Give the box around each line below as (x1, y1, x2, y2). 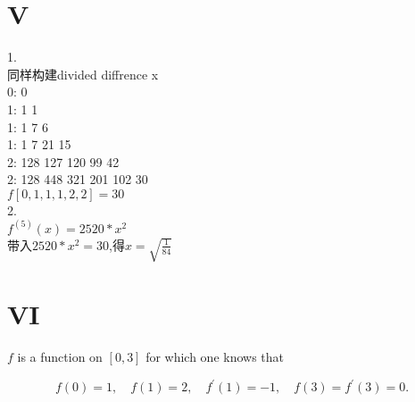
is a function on (17, 348, 103, 366)
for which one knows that (145, 348, 285, 366)
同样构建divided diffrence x (7, 64, 159, 83)
